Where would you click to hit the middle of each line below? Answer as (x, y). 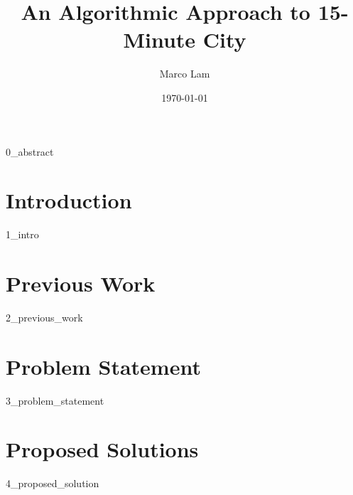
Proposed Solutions (102, 449)
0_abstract (30, 151)
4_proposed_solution (53, 483)
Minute (159, 39)
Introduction (69, 200)
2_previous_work (44, 317)
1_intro (22, 234)
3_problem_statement (55, 400)
